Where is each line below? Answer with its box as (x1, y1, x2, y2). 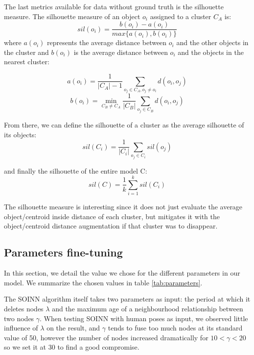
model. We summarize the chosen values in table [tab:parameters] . (4, 277, 203, 287)
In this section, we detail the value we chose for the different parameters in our (4, 268, 240, 278)
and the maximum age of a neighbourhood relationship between (52, 304, 243, 314)
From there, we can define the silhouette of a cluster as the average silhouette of (4, 119, 244, 129)
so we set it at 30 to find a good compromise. (4, 342, 139, 352)
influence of (4, 323, 38, 333)
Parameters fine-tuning (4, 245, 123, 260)
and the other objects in (176, 37, 249, 48)
